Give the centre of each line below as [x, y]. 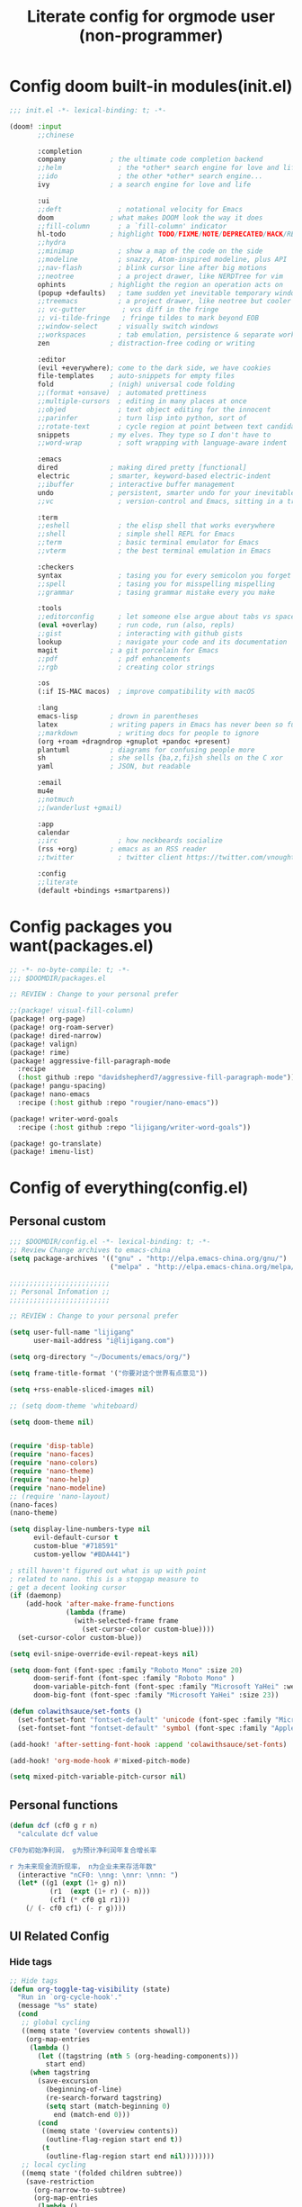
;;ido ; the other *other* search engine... [150, 176]
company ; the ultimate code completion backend [150, 159]
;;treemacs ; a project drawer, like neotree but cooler [164, 302]
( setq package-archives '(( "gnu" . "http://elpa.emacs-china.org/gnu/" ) [148, 1258]
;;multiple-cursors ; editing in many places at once [142, 401]
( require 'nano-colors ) [54, 1463]
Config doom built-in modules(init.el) [151, 86]
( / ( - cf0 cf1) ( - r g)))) [76, 1909]
